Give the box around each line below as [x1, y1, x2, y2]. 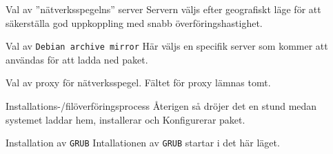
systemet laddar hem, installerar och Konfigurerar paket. [6, 112, 245, 126]
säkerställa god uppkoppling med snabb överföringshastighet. [6, 15, 263, 30]
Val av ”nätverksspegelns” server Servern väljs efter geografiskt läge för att [6, 2, 321, 16]
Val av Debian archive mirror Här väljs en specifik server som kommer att [6, 39, 328, 53]
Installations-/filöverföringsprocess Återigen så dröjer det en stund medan [6, 99, 317, 113]
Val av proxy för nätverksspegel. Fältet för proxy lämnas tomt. [6, 75, 271, 90]
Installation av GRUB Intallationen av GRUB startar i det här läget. [6, 135, 280, 150]
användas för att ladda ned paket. [6, 52, 148, 66]
